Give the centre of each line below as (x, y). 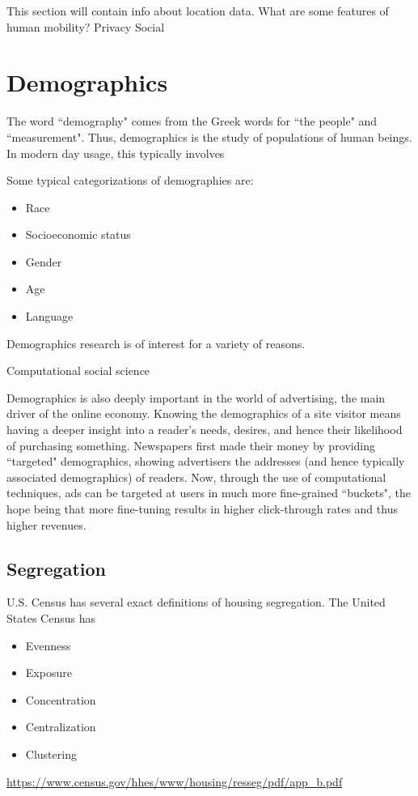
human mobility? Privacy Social (86, 26)
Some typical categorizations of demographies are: (130, 180)
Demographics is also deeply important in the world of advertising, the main (196, 397)
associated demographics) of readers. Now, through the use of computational (196, 477)
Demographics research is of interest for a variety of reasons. (156, 343)
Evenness (48, 645)
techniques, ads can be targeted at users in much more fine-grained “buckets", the (209, 493)
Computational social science (78, 370)
